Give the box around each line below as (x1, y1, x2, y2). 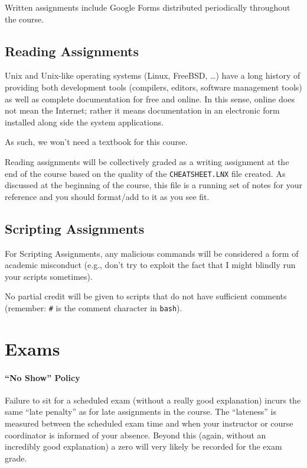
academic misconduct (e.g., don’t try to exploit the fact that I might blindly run (5, 259, 296, 271)
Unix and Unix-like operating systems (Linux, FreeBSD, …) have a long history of (5, 69, 301, 82)
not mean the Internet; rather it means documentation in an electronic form (5, 104, 280, 117)
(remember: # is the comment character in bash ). (5, 301, 182, 314)
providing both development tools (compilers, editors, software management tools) (5, 80, 302, 93)
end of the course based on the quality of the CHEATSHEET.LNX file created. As (5, 167, 286, 179)
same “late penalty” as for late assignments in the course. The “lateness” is (5, 405, 276, 418)
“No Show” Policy (5, 371, 80, 383)
